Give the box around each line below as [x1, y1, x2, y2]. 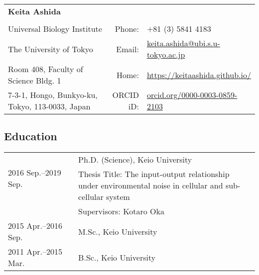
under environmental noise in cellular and [78, 180, 223, 191]
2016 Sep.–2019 [8, 167, 61, 179]
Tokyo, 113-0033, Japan [8, 100, 91, 112]
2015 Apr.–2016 [8, 220, 62, 232]
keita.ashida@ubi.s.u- [146, 37, 220, 49]
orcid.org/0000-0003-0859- [146, 89, 238, 100]
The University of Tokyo [8, 43, 93, 55]
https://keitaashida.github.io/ [146, 69, 251, 81]
